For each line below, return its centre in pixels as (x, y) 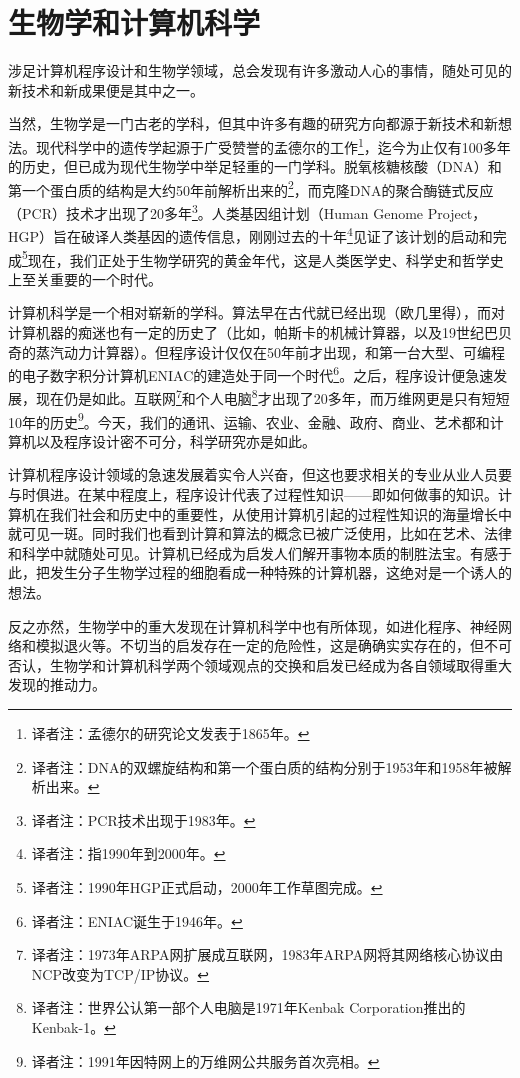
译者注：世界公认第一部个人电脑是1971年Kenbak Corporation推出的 (248, 1007)
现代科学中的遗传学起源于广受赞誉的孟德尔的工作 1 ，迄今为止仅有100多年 (273, 145)
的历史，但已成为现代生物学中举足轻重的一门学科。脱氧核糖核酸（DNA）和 (255, 166)
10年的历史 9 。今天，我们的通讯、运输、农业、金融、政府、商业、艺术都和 (249, 420)
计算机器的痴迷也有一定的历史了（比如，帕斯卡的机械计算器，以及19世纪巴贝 (260, 331)
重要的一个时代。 (105, 278)
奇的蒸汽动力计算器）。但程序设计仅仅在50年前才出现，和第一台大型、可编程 (256, 351)
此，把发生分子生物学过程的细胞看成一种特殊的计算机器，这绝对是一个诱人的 (260, 572)
